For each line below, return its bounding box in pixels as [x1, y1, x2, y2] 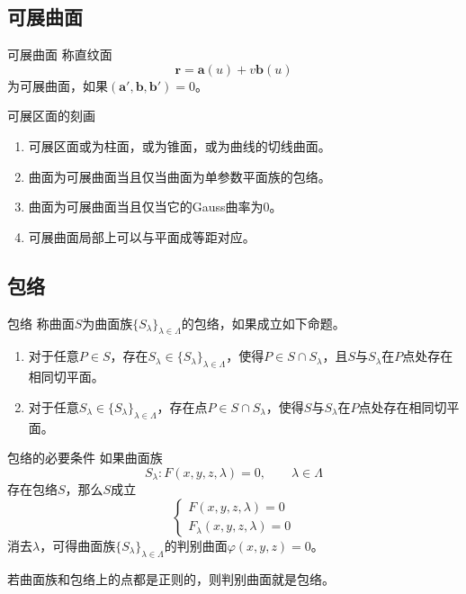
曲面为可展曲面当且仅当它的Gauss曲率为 [28, 197, 264, 216]
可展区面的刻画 [7, 106, 95, 125]
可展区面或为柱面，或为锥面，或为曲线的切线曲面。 [28, 136, 331, 155]
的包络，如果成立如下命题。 [181, 313, 345, 332]
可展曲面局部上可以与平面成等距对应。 [28, 227, 255, 246]
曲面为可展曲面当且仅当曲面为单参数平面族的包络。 [28, 166, 331, 185]
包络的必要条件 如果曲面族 [7, 448, 163, 467]
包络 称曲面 [7, 313, 75, 332]
